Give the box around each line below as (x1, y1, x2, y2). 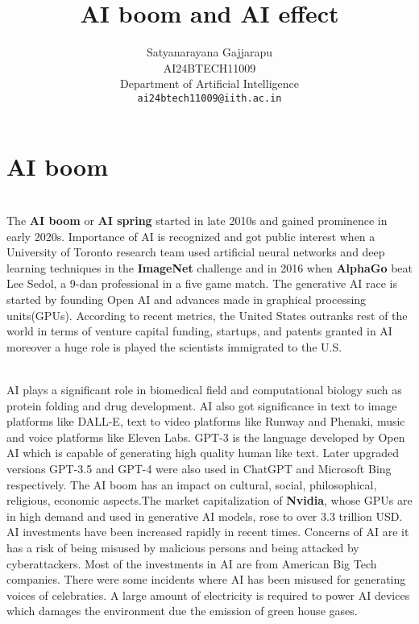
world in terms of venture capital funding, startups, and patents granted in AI (6, 322, 392, 339)
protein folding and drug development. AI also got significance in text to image (6, 397, 397, 414)
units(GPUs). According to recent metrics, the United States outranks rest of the (6, 306, 408, 323)
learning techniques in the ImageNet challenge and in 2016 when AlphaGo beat (6, 259, 413, 276)
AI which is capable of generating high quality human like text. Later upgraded (6, 444, 399, 461)
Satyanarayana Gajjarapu (146, 44, 273, 60)
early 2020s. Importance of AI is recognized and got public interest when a (6, 227, 375, 244)
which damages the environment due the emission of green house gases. (6, 602, 358, 619)
